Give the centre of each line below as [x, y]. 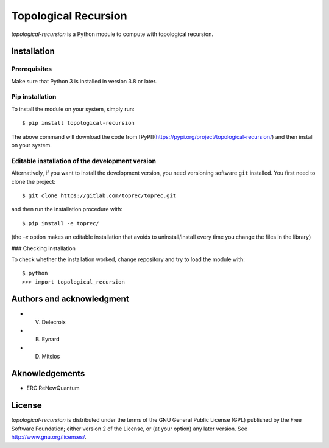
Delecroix [54, 322]
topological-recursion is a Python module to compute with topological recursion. [112, 34]
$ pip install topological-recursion [79, 123]
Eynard [51, 339]
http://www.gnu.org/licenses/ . [49, 437]
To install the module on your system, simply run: [73, 109]
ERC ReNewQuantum [53, 388]
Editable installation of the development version [84, 161]
